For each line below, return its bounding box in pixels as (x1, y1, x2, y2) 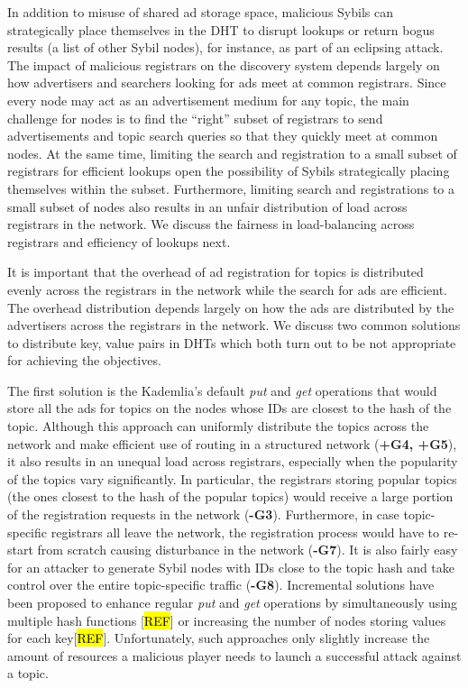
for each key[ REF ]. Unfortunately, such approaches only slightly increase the (7, 628, 430, 647)
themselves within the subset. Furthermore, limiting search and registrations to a (7, 179, 455, 197)
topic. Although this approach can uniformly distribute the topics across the (7, 417, 429, 436)
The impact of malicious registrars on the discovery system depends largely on (7, 55, 440, 74)
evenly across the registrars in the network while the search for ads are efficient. (7, 280, 447, 298)
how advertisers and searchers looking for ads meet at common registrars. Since (7, 73, 446, 92)
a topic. (7, 664, 49, 683)
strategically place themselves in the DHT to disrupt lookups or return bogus (7, 20, 435, 39)
